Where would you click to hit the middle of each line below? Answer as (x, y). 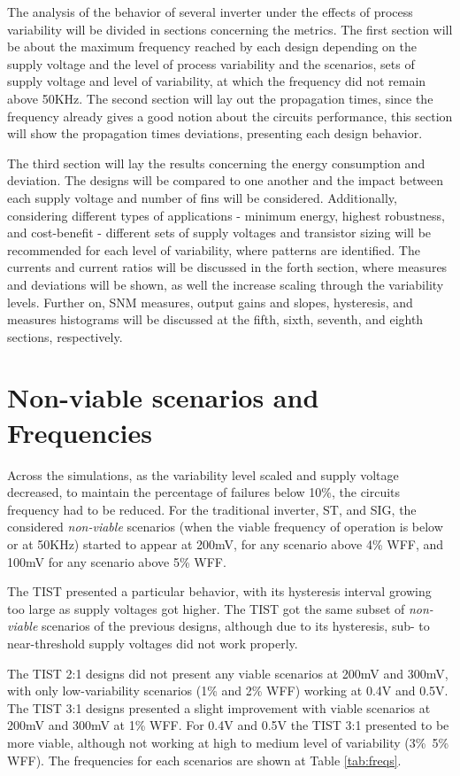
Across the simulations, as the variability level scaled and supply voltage (203, 474)
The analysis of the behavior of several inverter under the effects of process (210, 12)
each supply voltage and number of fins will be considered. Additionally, (202, 197)
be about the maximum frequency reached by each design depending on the (212, 47)
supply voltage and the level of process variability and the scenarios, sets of (211, 63)
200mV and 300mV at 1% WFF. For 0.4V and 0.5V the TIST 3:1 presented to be (228, 725)
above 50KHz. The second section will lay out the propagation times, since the (220, 98)
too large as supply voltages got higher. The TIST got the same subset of (206, 608)
